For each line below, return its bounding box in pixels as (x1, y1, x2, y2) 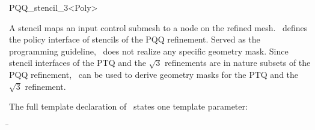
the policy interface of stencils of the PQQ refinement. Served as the (9, 33, 260, 46)
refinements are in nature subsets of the (164, 56, 311, 69)
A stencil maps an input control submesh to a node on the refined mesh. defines (9, 21, 308, 34)
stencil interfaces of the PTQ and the (9, 56, 146, 69)
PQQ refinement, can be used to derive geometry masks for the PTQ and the (9, 68, 299, 80)
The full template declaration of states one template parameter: (9, 100, 248, 113)
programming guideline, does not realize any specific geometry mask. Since (9, 44, 289, 57)
